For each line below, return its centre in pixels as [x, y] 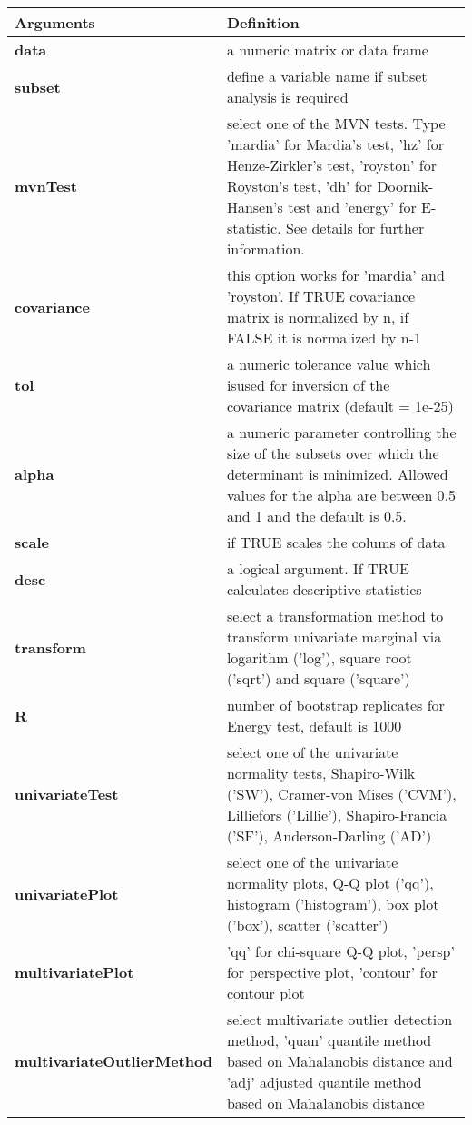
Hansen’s [255, 207]
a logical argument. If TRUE [318, 568]
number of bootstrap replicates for [335, 705]
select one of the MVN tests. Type [336, 123]
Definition [263, 22]
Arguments [55, 22]
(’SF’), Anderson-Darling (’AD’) [329, 836]
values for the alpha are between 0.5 [341, 495]
